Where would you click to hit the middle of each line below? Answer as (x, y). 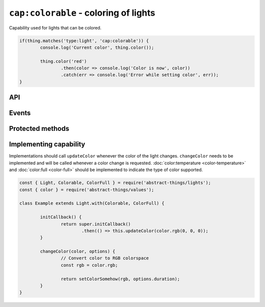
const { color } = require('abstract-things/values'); (87, 190)
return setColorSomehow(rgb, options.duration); (120, 279)
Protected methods (39, 129)
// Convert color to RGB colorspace (105, 258)
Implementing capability (47, 144)
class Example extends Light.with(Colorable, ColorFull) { (92, 203)
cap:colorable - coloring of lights (82, 13)
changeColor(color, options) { (78, 252)
